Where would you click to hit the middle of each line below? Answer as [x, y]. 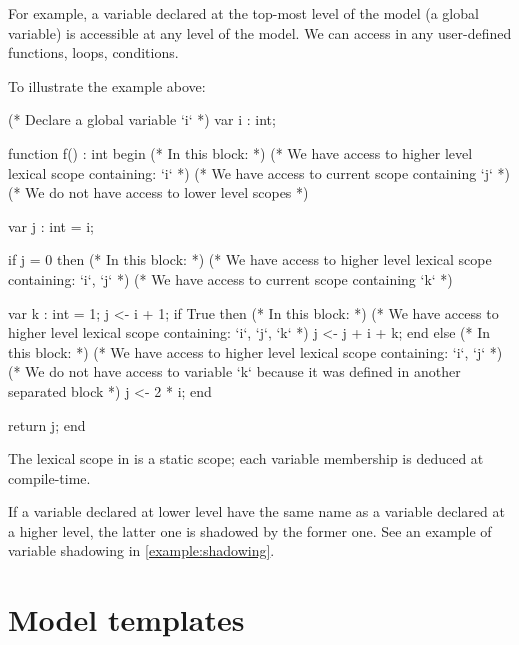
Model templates [126, 619]
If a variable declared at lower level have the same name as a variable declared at [256, 511]
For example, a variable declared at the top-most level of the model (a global [243, 13]
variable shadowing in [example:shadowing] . [141, 550]
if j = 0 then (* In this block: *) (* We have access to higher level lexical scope [250, 259]
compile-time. [49, 477]
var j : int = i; [51, 225]
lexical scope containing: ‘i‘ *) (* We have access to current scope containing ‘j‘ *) [259, 172]
